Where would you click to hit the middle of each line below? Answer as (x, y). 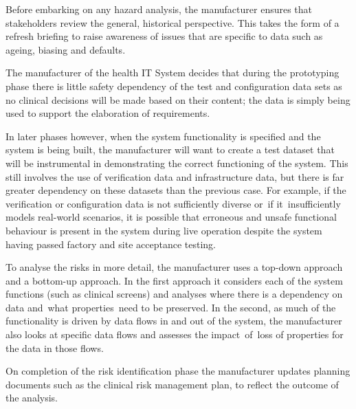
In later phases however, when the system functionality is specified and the (163, 136)
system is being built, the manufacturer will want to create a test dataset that (170, 150)
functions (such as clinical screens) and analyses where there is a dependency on (174, 294)
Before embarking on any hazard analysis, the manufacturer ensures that (159, 9)
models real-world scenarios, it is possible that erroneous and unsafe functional (171, 217)
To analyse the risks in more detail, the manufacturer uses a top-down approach (174, 267)
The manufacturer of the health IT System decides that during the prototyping (173, 73)
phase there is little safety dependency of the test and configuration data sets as (174, 86)
